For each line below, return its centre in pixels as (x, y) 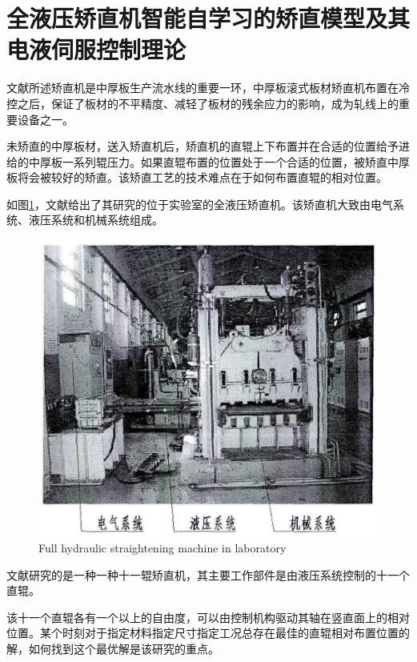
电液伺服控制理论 (96, 49)
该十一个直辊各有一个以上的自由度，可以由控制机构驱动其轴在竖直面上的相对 (208, 617)
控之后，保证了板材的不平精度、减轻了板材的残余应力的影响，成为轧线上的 (202, 103)
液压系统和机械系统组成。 (96, 220)
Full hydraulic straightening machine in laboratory (162, 548)
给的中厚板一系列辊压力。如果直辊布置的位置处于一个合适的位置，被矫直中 (202, 161)
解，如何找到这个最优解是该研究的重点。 (113, 649)
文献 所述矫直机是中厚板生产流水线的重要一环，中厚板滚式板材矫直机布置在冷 (208, 88)
